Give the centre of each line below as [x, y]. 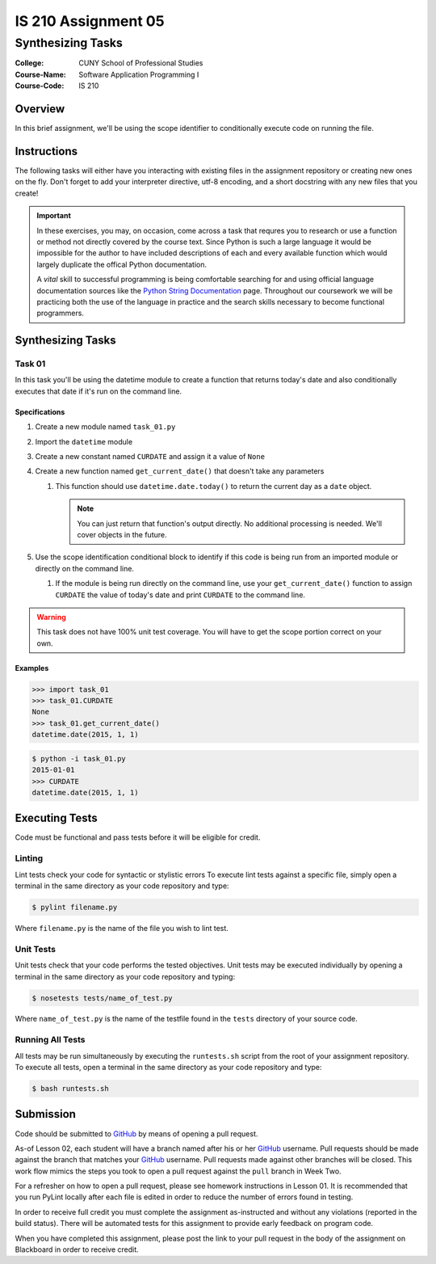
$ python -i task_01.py [79, 758]
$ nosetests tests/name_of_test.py [102, 998]
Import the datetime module [84, 441]
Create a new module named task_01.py [105, 427]
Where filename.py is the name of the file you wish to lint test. [122, 928]
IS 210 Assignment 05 [90, 21]
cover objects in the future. [122, 534]
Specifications [40, 411]
